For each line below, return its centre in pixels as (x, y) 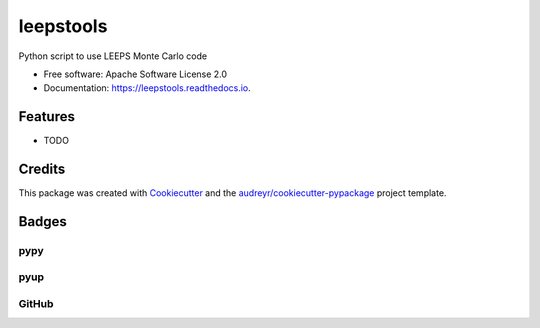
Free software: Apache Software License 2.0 (135, 74)
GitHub (36, 304)
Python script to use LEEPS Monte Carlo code (113, 56)
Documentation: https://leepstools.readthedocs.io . (147, 88)
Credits (42, 169)
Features (46, 116)
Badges (42, 221)
